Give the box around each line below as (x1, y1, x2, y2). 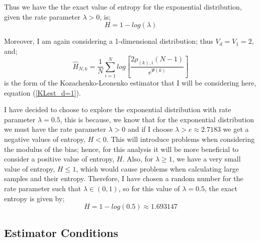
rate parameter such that (4, 183, 81, 193)
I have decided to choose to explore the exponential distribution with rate (4, 104, 231, 115)
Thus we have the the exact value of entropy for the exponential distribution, (4, 2, 242, 12)
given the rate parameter (4, 11, 80, 22)
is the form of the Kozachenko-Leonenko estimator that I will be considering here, (4, 77, 256, 88)
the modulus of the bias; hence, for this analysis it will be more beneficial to (4, 143, 239, 154)
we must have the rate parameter (4, 124, 106, 134)
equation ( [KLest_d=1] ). (4, 87, 81, 98)
